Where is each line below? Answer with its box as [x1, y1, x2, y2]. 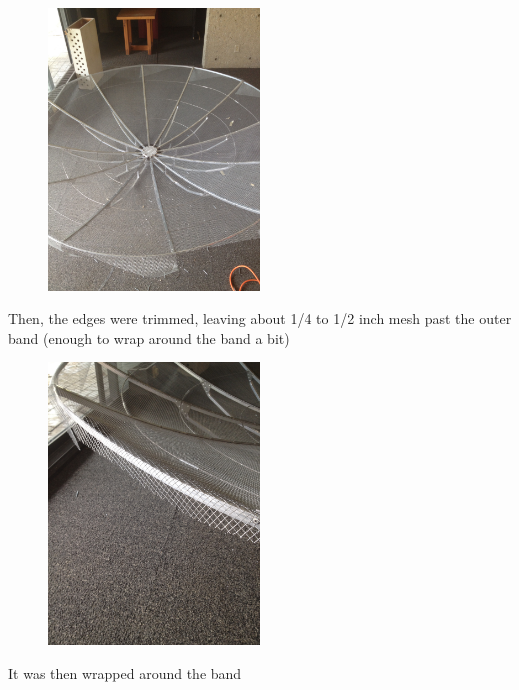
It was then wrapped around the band [8, 662, 242, 683]
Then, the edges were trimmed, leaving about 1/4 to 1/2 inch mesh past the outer [8, 308, 512, 329]
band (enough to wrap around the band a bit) [8, 327, 290, 348]
